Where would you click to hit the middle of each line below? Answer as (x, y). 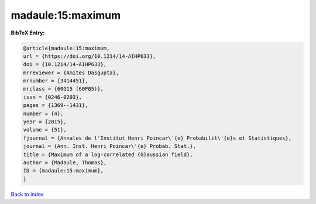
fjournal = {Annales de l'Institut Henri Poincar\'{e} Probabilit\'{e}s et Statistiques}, (157, 138)
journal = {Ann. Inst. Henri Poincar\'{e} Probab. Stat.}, (109, 146)
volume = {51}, (45, 130)
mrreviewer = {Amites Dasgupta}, (71, 72)
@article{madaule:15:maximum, (66, 48)
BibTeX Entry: (28, 33)
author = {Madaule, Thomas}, (65, 163)
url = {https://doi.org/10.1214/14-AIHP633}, (90, 56)
